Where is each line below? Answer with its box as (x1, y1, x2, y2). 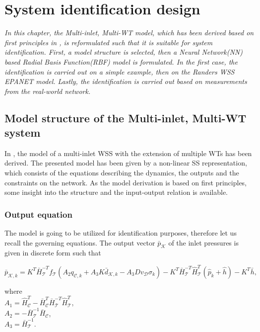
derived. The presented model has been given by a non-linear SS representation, (4, 158, 247, 168)
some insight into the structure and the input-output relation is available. (4, 187, 228, 197)
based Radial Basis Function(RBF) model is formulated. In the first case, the (4, 56, 238, 67)
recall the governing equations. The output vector (4, 237, 155, 248)
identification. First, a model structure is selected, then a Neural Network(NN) (4, 47, 243, 57)
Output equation (4, 208, 72, 220)
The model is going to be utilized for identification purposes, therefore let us (4, 228, 237, 238)
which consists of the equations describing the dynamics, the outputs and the (4, 167, 239, 178)
